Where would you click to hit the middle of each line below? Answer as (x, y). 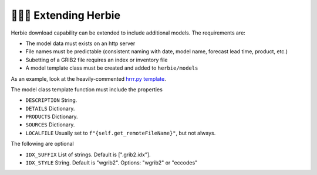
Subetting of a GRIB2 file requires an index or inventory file (97, 60)
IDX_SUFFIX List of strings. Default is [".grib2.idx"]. (88, 155)
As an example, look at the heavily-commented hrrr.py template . (89, 78)
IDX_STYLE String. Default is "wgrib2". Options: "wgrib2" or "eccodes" (112, 163)
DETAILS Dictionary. (50, 108)
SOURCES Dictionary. (50, 125)
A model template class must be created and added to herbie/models (112, 68)
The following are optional (43, 144)
